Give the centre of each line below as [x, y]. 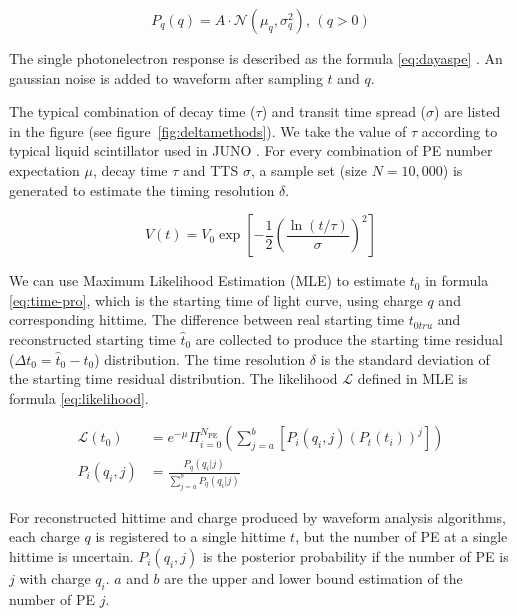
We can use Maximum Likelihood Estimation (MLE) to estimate [207, 280]
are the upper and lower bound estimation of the [313, 578]
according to [459, 130]
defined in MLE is [412, 378]
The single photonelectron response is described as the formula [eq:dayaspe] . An [256, 58]
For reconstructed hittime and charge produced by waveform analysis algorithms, [258, 516]
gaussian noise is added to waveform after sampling [166, 77]
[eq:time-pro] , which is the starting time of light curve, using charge [216, 299]
